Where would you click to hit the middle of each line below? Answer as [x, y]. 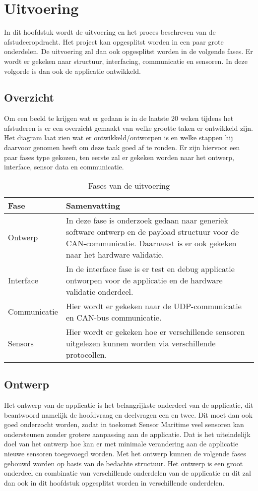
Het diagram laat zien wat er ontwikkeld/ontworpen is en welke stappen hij [119, 137]
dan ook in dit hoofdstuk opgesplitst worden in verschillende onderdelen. [114, 482]
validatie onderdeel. [99, 291]
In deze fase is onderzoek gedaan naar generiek [147, 220]
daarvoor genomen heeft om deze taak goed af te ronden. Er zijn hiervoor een [122, 147]
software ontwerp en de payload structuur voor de [152, 231]
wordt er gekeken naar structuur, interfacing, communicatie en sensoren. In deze [126, 61]
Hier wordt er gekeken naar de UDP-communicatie [154, 306]
